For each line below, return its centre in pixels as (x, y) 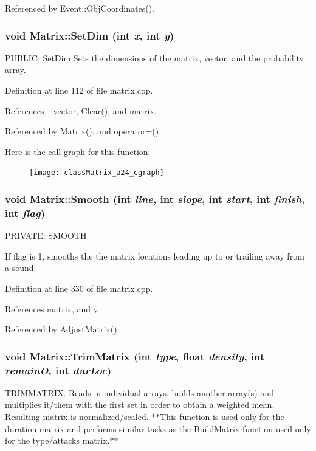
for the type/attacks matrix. (57, 440)
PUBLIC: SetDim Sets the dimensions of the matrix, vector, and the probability (154, 57)
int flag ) (25, 212)
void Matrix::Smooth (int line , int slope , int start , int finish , (155, 198)
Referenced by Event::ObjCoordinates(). (80, 8)
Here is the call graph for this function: (78, 151)
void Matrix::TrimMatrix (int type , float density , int (135, 356)
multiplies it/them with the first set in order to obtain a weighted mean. (140, 405)
